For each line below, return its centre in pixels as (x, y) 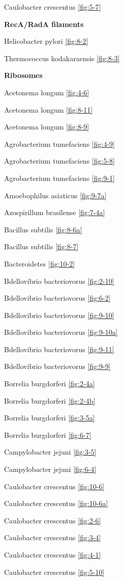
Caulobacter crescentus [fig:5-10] (54, 572)
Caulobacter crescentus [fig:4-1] (53, 554)
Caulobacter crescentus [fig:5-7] (53, 7)
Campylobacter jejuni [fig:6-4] (50, 469)
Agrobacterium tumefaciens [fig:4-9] (59, 143)
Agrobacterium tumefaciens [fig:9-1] (59, 178)
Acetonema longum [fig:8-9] (47, 127)
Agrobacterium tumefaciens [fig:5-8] (59, 161)
